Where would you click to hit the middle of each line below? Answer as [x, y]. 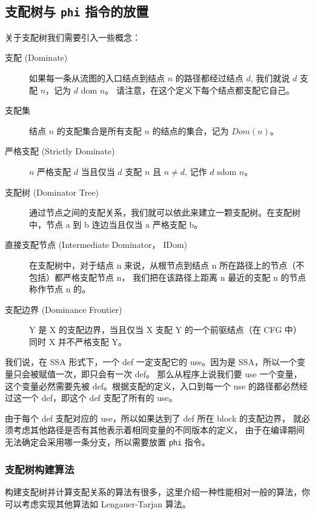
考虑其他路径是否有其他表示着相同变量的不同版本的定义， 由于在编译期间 [159, 430]
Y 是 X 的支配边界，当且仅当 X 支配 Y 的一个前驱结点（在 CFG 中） [165, 330]
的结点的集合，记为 [191, 130]
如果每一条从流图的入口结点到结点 [97, 77]
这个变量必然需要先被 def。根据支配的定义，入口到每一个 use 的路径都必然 [152, 385]
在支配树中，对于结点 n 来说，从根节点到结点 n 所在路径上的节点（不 [167, 265]
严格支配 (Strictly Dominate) [60, 151]
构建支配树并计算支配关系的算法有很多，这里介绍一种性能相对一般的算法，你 [157, 491]
